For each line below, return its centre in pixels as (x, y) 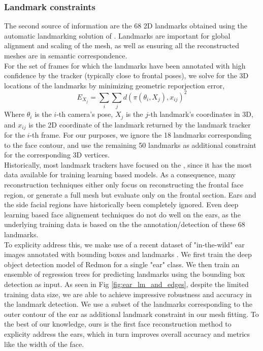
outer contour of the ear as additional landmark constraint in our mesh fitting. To (131, 314)
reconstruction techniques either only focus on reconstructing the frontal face (124, 185)
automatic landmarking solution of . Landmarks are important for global (117, 35)
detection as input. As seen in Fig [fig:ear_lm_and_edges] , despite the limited (126, 284)
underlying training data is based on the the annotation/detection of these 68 (125, 224)
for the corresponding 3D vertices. (57, 155)
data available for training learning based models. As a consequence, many (120, 174)
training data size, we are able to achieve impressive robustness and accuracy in (128, 294)
